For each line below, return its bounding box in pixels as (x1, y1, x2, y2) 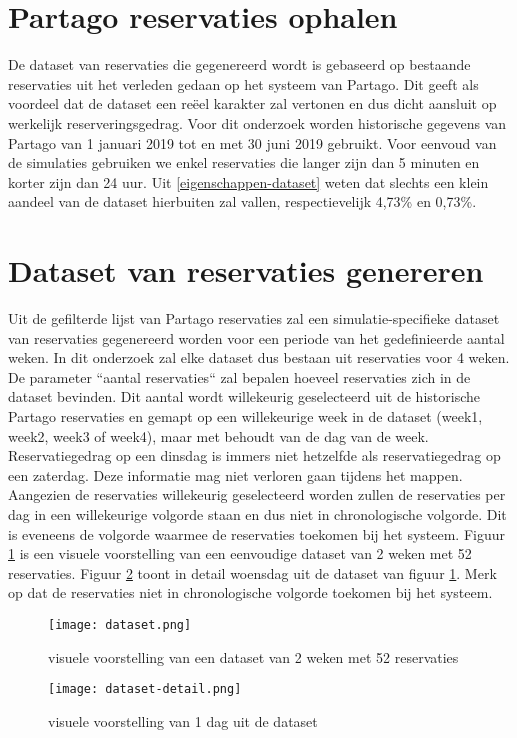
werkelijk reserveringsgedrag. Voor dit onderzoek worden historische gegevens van (8, 112, 507, 133)
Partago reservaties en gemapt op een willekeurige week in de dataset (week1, (8, 405, 483, 426)
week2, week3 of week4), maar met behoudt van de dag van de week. (8, 425, 429, 446)
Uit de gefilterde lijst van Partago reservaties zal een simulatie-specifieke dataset (8, 308, 500, 328)
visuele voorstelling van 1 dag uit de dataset (48, 710, 318, 731)
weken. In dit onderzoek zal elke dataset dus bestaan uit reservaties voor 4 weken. (8, 347, 510, 368)
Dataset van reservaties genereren (8, 250, 484, 291)
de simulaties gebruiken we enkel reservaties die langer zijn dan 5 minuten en (8, 152, 480, 173)
